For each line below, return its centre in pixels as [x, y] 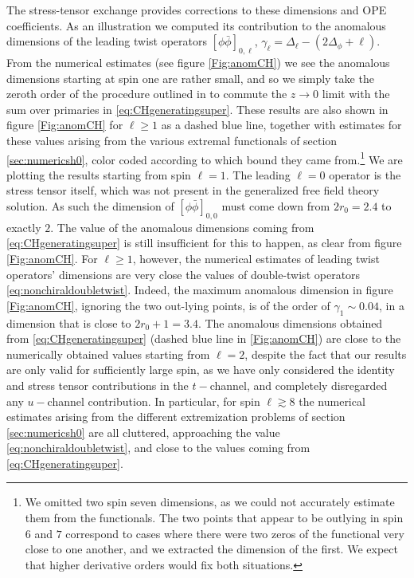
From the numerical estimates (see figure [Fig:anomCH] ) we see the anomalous [198, 62]
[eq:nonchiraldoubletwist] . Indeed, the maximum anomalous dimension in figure [200, 290]
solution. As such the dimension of [90, 205]
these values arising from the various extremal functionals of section [172, 140]
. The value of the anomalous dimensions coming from [182, 227]
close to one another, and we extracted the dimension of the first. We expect [211, 549]
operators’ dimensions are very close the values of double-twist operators [184, 274]
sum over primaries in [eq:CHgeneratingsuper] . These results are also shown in [197, 109]
